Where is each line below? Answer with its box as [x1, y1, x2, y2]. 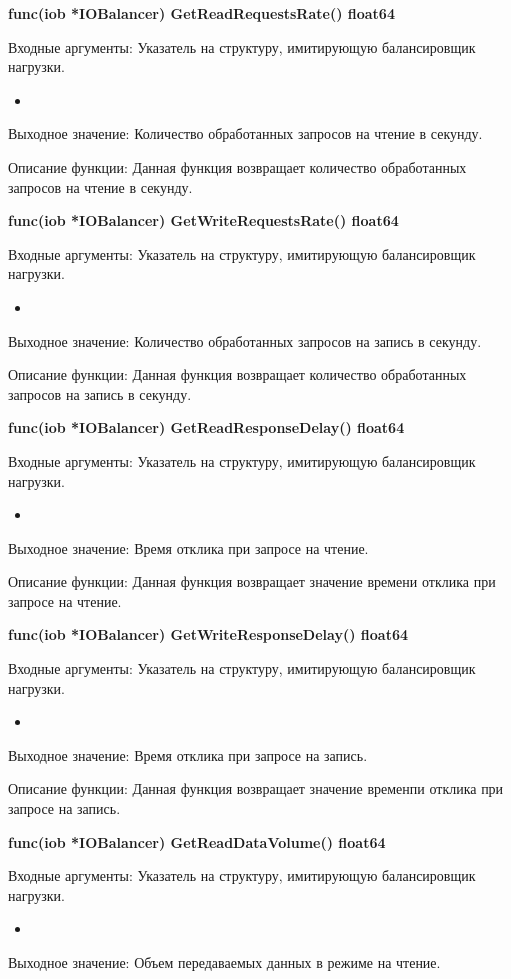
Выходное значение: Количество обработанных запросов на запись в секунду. [8, 330, 482, 351]
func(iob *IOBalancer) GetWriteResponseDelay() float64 [8, 624, 408, 645]
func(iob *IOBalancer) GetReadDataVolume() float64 [8, 831, 386, 852]
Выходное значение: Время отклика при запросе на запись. [8, 744, 368, 765]
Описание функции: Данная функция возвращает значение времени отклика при [8, 571, 496, 592]
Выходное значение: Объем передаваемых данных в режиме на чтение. [8, 952, 441, 972]
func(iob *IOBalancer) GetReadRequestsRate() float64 [8, 3, 395, 23]
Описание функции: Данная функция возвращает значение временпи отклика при [8, 778, 504, 799]
